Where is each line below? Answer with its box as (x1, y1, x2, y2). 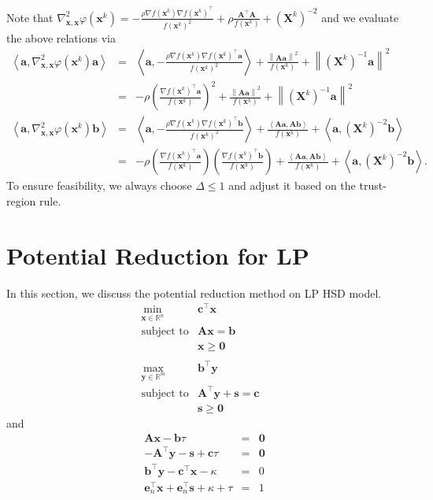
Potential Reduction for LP (6, 239, 309, 271)
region (6, 192, 36, 209)
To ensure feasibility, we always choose (6, 177, 192, 194)
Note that (6, 9, 54, 25)
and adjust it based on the (228, 177, 356, 194)
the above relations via (6, 29, 116, 46)
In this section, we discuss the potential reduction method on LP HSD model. (6, 284, 382, 301)
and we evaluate (321, 9, 399, 25)
